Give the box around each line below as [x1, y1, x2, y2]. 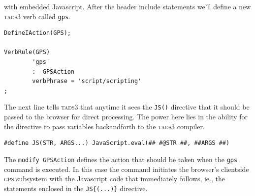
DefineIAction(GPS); [4, 29, 71, 37]
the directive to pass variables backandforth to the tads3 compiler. [4, 121, 205, 131]
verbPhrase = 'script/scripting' [32, 78, 142, 85]
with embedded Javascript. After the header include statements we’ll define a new [4, 1, 251, 11]
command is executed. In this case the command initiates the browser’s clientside [4, 164, 249, 174]
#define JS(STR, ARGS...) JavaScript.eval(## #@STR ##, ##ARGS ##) [4, 140, 230, 147]
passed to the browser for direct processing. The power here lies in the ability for [4, 112, 248, 122]
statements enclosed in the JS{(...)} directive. [4, 183, 148, 193]
